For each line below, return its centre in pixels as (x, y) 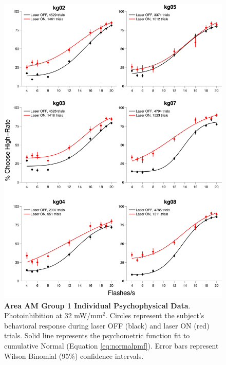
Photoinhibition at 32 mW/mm (53, 315)
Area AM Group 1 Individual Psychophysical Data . (97, 305)
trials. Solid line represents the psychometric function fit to (97, 335)
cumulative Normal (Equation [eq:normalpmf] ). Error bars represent (111, 345)
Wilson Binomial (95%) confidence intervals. (74, 355)
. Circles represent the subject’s (155, 315)
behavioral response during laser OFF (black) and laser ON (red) (107, 325)
